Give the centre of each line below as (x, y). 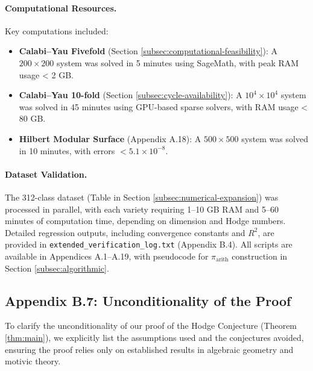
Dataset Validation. (46, 174)
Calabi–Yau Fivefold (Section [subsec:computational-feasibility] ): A (148, 51)
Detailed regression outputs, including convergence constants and (125, 232)
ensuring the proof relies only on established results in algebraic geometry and (149, 349)
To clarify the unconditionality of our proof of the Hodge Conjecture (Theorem (151, 326)
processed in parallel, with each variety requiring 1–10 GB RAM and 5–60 (142, 209)
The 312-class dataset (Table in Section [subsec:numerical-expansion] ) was (142, 197)
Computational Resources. (61, 8)
